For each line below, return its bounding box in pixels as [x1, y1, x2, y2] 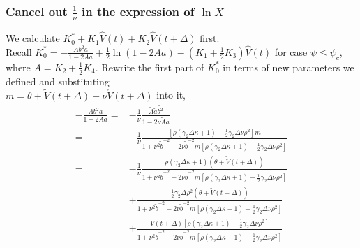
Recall [6, 44, 32, 59]
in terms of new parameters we [223, 59, 354, 74]
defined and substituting [6, 73, 110, 88]
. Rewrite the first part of [95, 59, 204, 74]
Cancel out [6, 2, 68, 20]
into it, [156, 87, 186, 102]
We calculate [6, 31, 60, 45]
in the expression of [82, 2, 195, 20]
